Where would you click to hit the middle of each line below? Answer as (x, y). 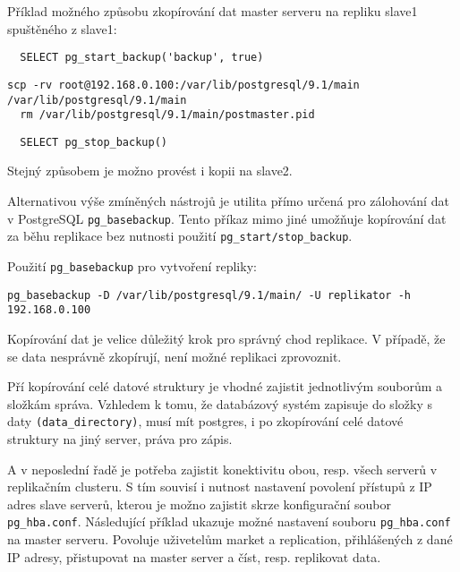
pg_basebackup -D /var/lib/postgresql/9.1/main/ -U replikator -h (209, 295)
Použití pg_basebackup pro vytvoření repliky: (132, 265)
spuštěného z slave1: (62, 28)
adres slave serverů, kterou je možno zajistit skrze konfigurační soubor (199, 504)
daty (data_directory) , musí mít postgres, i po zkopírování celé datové (205, 421)
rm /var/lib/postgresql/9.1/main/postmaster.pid (167, 115)
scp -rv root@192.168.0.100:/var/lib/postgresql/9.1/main (183, 85)
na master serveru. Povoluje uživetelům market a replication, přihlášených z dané (230, 539)
